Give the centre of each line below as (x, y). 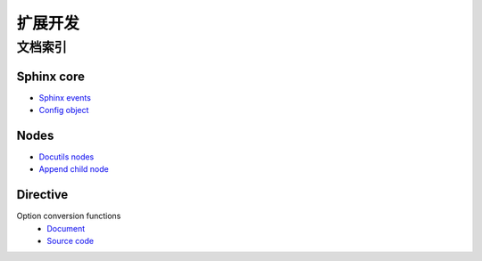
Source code (70, 241)
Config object (64, 110)
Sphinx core (50, 76)
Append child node (74, 169)
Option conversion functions (69, 216)
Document (66, 228)
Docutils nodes (66, 157)
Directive (42, 195)
